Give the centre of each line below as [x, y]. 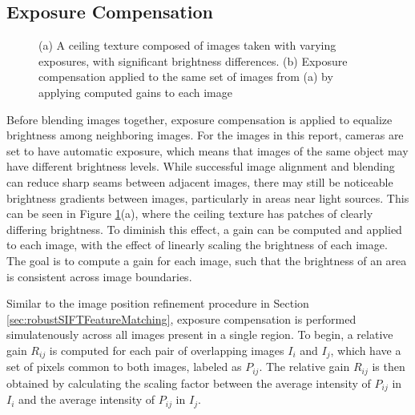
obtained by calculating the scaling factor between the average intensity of [189, 383]
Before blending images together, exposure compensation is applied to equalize [199, 119]
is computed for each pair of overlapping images [167, 350]
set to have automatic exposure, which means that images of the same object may [207, 150]
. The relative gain [304, 367]
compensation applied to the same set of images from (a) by [186, 77]
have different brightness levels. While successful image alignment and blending [201, 166]
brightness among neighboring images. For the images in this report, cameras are [205, 135]
